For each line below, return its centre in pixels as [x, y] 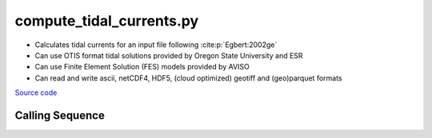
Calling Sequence [60, 115]
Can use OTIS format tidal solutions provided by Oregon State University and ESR [169, 55]
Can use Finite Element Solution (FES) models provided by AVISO [142, 67]
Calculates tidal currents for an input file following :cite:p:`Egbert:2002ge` [156, 45]
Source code [36, 93]
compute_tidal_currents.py [107, 21]
